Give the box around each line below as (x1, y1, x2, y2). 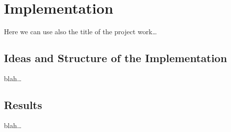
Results (4, 97, 42, 112)
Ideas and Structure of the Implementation (4, 50, 227, 66)
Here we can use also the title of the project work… (4, 26, 157, 37)
